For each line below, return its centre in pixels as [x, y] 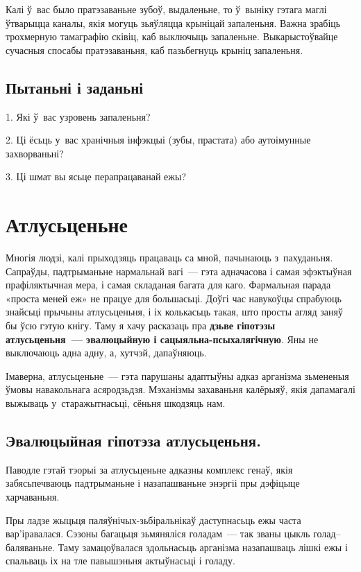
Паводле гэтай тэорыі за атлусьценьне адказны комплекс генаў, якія [149, 469]
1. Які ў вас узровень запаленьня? [78, 116]
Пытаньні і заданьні [75, 87]
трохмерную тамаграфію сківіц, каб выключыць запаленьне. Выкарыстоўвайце [172, 36]
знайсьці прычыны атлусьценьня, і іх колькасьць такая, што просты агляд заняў [174, 312]
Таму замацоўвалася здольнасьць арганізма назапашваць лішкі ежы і [203, 547]
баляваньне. [31, 547]
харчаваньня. [33, 496]
